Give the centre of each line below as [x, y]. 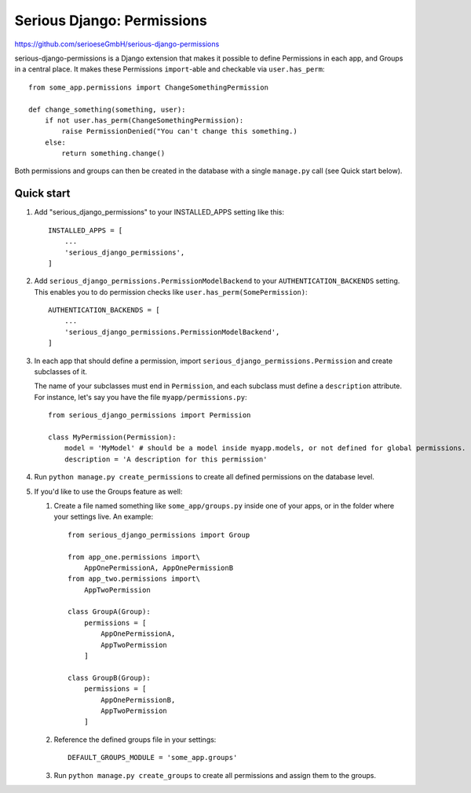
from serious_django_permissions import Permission [150, 415]
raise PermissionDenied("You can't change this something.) [179, 131]
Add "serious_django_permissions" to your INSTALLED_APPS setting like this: [159, 212]
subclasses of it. [61, 372]
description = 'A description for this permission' [166, 459]
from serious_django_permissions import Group [159, 535]
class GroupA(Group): [109, 612]
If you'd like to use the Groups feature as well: [108, 491]
